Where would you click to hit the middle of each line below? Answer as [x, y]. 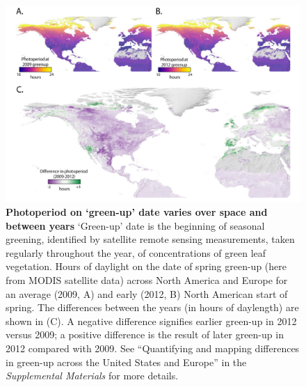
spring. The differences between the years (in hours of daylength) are [152, 307]
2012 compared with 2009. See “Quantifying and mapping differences [153, 348]
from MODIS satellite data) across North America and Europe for [147, 279]
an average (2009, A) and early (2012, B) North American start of [147, 293]
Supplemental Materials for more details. [92, 376]
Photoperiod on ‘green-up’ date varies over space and [137, 211]
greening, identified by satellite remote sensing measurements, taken [150, 239]
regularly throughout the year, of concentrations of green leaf [136, 252]
